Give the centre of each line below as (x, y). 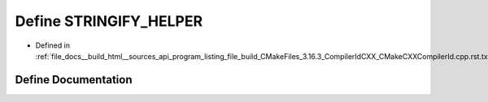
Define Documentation (74, 80)
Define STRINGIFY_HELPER (109, 21)
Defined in (53, 45)
